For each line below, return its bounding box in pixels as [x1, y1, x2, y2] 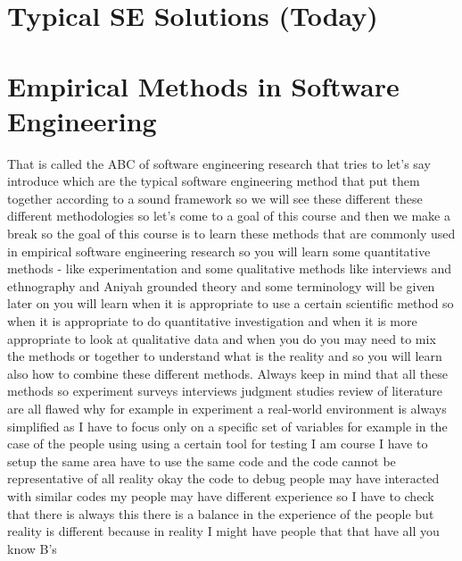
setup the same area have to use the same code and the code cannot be [7, 451, 396, 470]
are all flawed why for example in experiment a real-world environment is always [7, 399, 447, 417]
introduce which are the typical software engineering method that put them [7, 172, 420, 190]
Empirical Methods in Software [7, 67, 400, 104]
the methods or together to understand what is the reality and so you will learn [7, 347, 442, 365]
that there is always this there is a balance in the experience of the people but [7, 504, 434, 523]
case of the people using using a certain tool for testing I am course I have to [7, 434, 428, 453]
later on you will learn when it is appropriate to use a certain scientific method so [7, 294, 454, 313]
